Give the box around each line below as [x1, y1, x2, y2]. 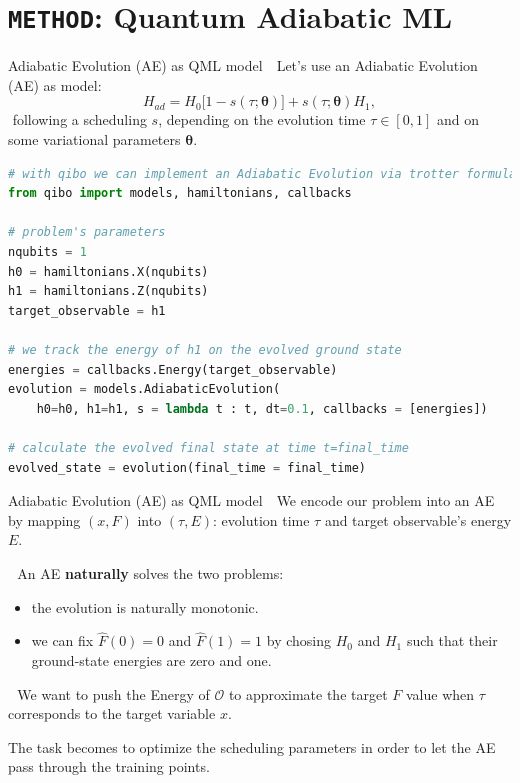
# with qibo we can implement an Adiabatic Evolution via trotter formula [8, 166, 517, 181]
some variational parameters [8, 129, 181, 150]
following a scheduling [12, 109, 147, 130]
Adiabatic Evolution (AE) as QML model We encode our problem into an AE [8, 490, 495, 511]
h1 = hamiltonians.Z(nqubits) [8, 284, 209, 299]
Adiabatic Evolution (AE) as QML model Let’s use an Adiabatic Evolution [8, 55, 478, 76]
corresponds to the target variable [8, 703, 216, 724]
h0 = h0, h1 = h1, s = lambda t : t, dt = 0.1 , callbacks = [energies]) [36, 401, 488, 416]
